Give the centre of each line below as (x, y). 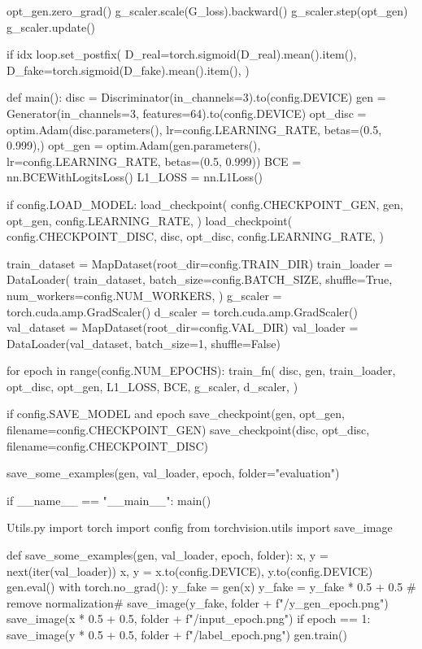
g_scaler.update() (51, 26)
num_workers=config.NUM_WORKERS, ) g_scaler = (144, 295)
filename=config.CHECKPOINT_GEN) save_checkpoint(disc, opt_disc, (188, 430)
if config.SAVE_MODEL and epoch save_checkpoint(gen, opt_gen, (176, 414)
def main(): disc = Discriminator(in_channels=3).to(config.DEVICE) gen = (196, 97)
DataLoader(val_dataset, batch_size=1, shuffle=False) (144, 343)
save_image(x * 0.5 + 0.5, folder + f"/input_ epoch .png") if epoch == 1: (189, 619)
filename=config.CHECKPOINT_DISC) (107, 445)
